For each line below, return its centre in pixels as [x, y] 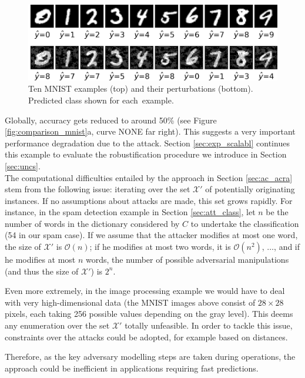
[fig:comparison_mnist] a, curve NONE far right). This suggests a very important [150, 131]
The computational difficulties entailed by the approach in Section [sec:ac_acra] [149, 177]
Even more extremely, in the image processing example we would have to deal [145, 291]
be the [277, 212]
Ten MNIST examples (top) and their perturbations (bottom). [141, 88]
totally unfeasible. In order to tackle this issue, [209, 325]
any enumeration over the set [57, 325]
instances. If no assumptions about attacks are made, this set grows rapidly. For [149, 200]
